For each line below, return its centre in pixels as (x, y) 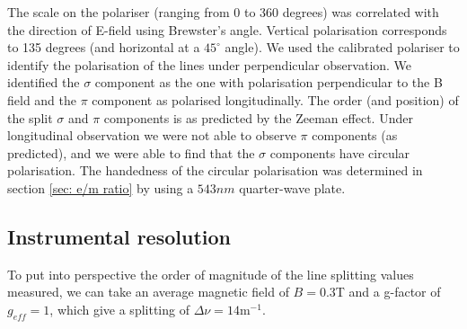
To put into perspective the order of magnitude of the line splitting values (211, 274)
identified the (44, 82)
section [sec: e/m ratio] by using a (101, 187)
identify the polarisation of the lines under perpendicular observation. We (210, 64)
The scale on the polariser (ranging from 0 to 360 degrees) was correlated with (223, 12)
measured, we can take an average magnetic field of (148, 292)
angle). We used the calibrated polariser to (342, 47)
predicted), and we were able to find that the (131, 152)
